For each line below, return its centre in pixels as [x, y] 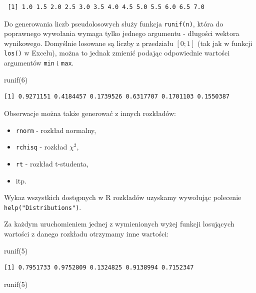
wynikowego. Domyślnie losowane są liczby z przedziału [89, 43]
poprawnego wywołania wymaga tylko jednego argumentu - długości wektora [122, 33]
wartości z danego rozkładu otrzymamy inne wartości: [86, 233]
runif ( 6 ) [16, 79]
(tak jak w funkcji [225, 43]
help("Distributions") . [43, 207]
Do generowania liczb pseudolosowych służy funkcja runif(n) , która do [114, 23]
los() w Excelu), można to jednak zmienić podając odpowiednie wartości [117, 53]
